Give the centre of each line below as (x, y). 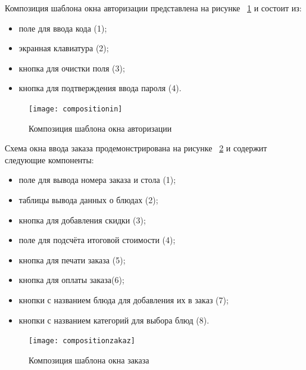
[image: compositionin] (76, 109)
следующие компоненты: (49, 159)
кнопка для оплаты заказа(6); (71, 280)
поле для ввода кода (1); (63, 28)
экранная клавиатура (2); (64, 48)
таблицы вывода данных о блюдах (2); (88, 200)
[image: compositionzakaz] (82, 341)
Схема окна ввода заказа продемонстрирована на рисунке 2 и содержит (136, 148)
